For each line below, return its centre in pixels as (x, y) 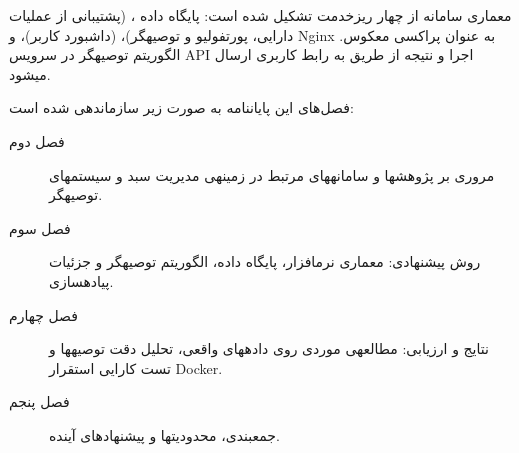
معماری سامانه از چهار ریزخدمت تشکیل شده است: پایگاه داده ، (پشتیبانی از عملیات (260, 15)
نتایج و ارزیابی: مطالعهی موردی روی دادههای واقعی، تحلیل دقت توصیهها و (269, 348)
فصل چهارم (43, 314)
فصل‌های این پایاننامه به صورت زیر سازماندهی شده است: (181, 107)
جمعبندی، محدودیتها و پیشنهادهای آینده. (164, 434)
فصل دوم (37, 140)
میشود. (30, 73)
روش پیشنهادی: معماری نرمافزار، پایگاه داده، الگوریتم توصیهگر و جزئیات (265, 261)
